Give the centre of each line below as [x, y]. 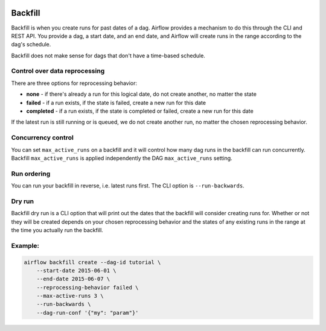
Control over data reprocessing [58, 71]
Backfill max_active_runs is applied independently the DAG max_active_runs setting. [122, 158]
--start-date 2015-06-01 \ [77, 270]
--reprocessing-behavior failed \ [88, 287]
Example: [25, 245]
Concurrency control [42, 137]
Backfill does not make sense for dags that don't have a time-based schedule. [108, 55]
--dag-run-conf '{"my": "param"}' [88, 313]
